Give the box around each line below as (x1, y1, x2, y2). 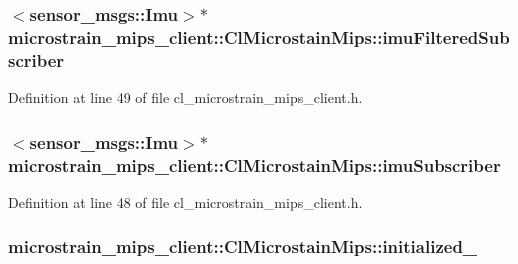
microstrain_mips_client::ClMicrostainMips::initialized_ (8, 234, 478, 259)
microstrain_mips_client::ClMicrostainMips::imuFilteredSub (8, 24, 510, 49)
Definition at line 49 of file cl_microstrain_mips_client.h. (8, 87, 363, 108)
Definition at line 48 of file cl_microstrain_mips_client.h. (8, 191, 363, 212)
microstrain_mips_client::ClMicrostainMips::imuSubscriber (8, 152, 501, 177)
